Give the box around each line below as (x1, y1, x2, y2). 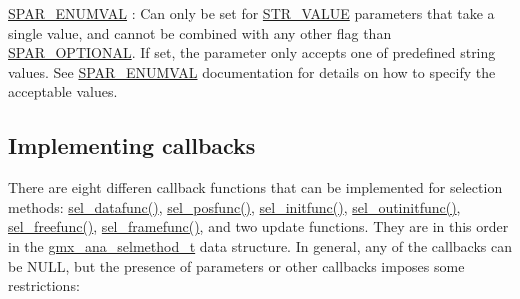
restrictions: (8, 275, 80, 296)
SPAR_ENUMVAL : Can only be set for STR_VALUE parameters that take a (8, 3, 495, 23)
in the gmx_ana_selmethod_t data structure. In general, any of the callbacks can (8, 235, 512, 256)
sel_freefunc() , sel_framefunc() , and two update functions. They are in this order (8, 216, 509, 237)
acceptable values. (8, 81, 118, 102)
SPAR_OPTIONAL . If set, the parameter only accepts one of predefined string (8, 42, 496, 63)
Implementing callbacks (8, 130, 256, 161)
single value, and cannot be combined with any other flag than (8, 22, 392, 43)
